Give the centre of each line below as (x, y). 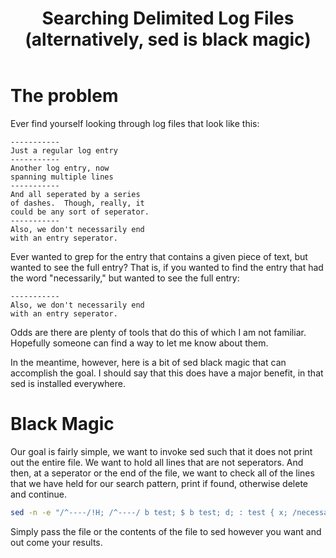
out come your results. (56, 542)
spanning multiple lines (62, 177)
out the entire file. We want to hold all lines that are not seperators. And (157, 462)
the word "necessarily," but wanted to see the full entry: (125, 278)
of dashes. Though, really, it (77, 203)
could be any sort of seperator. (80, 212)
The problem (64, 96)
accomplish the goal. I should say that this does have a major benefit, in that (167, 373)
